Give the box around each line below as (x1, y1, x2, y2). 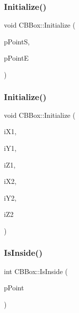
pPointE (4, 53, 29, 63)
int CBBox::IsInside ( (4, 266, 68, 276)
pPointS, (4, 36, 30, 46)
